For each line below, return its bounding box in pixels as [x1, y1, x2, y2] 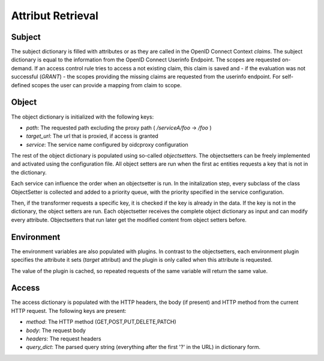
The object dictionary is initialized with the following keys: [11, 113, 154, 120]
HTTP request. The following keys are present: [11, 307, 127, 314]
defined [11, 81, 31, 88]
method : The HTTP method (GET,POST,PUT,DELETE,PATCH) [26, 318, 176, 326]
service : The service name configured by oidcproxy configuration [26, 141, 188, 148]
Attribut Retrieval [11, 9, 99, 22]
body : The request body [26, 327, 86, 334]
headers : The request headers [26, 335, 101, 342]
